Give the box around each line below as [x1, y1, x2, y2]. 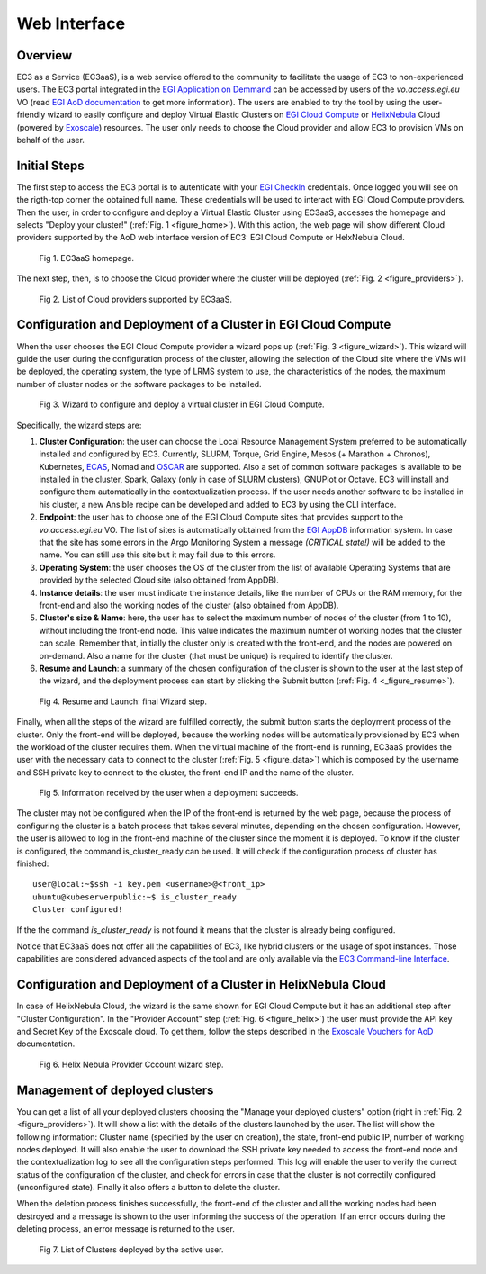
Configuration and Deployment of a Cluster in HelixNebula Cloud [16, 977, 387, 992]
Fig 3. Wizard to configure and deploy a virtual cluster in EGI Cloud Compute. [39, 399, 325, 410]
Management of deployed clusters [16, 1082, 214, 1098]
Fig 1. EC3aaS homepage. [39, 252, 135, 263]
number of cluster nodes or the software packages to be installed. [16, 378, 262, 389]
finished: [16, 858, 49, 869]
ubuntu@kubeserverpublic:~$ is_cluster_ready [32, 891, 238, 902]
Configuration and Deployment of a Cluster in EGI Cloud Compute [16, 317, 391, 332]
